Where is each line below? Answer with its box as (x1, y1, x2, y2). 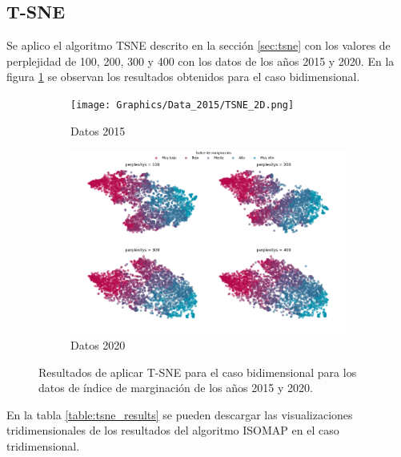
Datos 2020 (70, 336, 126, 353)
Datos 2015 (70, 122, 126, 139)
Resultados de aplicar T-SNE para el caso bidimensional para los (38, 363, 357, 380)
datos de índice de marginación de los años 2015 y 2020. (38, 379, 313, 396)
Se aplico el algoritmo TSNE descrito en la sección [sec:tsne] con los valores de (6, 37, 391, 54)
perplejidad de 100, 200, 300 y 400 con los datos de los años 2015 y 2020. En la (6, 52, 395, 69)
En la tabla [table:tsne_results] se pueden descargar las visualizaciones (6, 406, 353, 423)
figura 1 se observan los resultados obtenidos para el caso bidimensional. (6, 68, 360, 85)
